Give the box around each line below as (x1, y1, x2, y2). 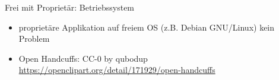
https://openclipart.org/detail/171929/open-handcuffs (18, 64, 215, 76)
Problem (18, 32, 50, 45)
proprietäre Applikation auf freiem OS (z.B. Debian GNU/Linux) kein (18, 21, 275, 33)
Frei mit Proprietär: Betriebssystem (5, 1, 135, 13)
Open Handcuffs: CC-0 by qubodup (18, 52, 148, 64)
